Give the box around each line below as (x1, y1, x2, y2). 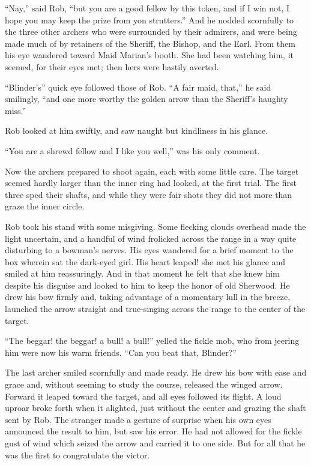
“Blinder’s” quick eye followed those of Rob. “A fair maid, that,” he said (5, 80, 271, 93)
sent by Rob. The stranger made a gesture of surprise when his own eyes (5, 413, 271, 425)
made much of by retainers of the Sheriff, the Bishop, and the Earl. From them (5, 37, 295, 49)
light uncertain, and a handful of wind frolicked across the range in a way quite (5, 232, 297, 244)
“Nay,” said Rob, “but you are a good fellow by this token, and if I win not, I (5, 2, 290, 14)
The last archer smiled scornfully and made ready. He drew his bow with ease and (5, 366, 307, 379)
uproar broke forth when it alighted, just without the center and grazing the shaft (5, 401, 306, 414)
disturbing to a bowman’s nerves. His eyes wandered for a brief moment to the (5, 244, 294, 256)
